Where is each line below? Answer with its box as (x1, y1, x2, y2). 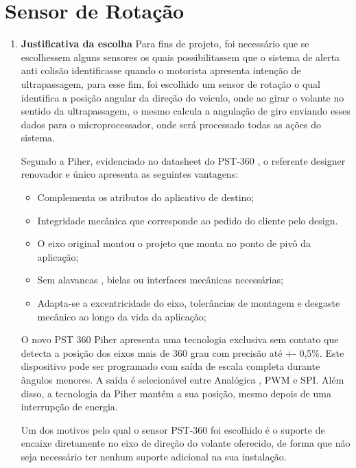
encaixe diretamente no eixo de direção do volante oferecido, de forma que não (21, 436, 351, 450)
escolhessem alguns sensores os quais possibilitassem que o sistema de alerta (21, 49, 340, 64)
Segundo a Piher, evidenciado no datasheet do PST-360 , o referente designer (21, 153, 346, 167)
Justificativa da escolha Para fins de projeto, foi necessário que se (21, 36, 309, 51)
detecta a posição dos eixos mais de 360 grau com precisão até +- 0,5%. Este (21, 345, 344, 360)
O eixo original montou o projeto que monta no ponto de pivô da (37, 236, 311, 250)
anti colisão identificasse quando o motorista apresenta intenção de (21, 63, 301, 78)
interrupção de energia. (21, 399, 118, 414)
